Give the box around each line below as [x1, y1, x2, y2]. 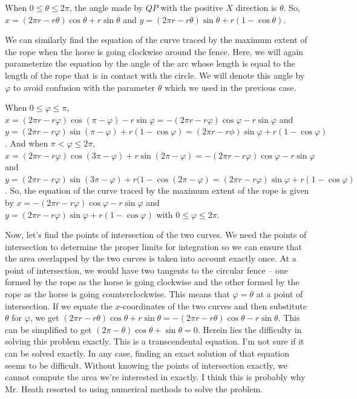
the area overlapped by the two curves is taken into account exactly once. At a [5, 252, 296, 265]
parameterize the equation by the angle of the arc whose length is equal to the [5, 57, 295, 70]
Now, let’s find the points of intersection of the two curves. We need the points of [5, 228, 307, 241]
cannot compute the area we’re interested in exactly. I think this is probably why [5, 371, 306, 383]
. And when [5, 136, 48, 149]
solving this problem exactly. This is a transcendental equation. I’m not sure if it [5, 335, 304, 348]
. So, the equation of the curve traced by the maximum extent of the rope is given [5, 184, 309, 197]
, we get [30, 311, 59, 324]
